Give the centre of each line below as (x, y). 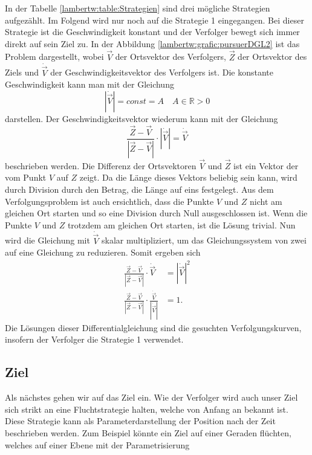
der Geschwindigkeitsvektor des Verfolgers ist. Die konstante (162, 72)
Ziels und (22, 72)
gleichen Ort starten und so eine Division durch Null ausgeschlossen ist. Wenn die (156, 213)
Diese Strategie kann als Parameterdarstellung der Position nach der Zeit (140, 421)
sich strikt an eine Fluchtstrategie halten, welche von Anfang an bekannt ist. (147, 409)
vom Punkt (26, 177)
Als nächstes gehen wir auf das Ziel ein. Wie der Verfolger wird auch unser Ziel (151, 397)
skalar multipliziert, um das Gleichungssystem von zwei (204, 240)
